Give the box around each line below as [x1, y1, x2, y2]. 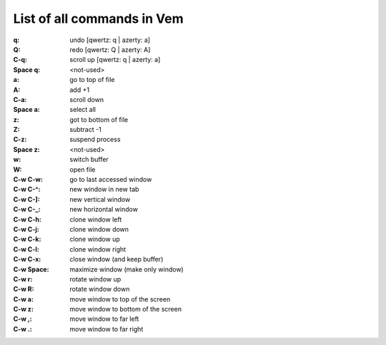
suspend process [69, 135, 121, 144]
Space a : [13, 105, 40, 114]
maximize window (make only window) [69, 264, 184, 274]
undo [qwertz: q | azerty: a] [69, 36, 150, 44]
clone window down [69, 225, 129, 233]
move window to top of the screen [69, 294, 171, 303]
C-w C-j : [13, 225, 39, 233]
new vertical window [69, 195, 131, 203]
